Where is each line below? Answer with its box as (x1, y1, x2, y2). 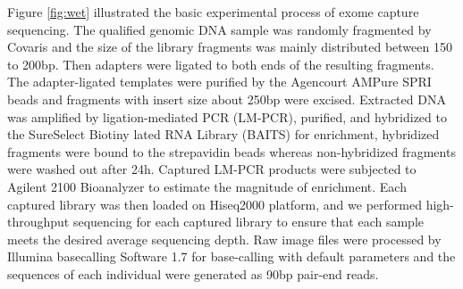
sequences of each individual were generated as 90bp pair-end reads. (7, 264, 379, 283)
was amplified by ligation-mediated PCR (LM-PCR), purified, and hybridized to (7, 107, 447, 126)
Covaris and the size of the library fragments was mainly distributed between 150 (7, 37, 452, 56)
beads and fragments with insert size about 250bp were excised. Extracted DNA (7, 89, 446, 108)
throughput (7, 212, 70, 231)
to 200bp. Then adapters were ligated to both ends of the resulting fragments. (7, 54, 434, 73)
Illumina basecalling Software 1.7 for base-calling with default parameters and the (7, 247, 456, 266)
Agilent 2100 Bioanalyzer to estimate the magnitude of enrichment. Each (7, 177, 407, 195)
